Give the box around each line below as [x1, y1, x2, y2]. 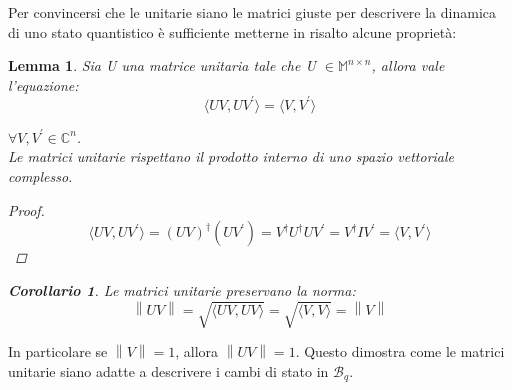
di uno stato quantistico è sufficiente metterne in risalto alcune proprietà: [8, 21, 457, 42]
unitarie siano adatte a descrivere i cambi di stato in [8, 360, 329, 381]
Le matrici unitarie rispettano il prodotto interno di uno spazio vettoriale [8, 146, 455, 167]
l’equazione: [8, 74, 79, 95]
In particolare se [8, 340, 108, 361]
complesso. [8, 166, 73, 187]
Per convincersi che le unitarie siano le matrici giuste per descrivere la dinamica [8, 2, 497, 22]
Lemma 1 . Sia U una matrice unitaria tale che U [8, 55, 316, 76]
